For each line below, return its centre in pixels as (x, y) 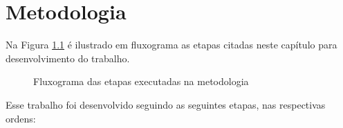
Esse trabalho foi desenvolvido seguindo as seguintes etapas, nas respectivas (166, 104)
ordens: (21, 118)
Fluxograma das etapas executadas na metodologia (141, 81)
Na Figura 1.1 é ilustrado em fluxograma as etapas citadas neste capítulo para (171, 45)
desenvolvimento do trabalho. (68, 58)
